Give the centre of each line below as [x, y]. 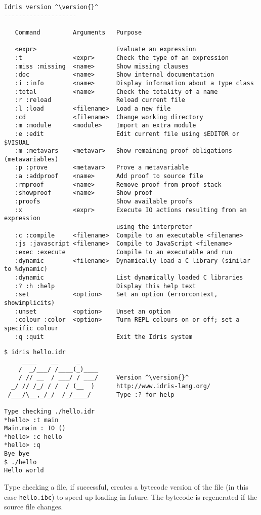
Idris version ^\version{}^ [51, 7]
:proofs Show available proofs [104, 202]
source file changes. [34, 507]
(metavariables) [31, 159]
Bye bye [17, 454]
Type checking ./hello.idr [49, 411]
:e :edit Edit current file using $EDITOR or [127, 134]
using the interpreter [154, 227]
